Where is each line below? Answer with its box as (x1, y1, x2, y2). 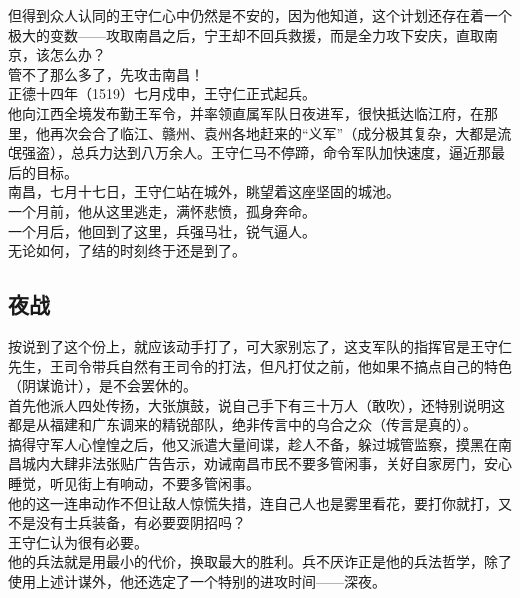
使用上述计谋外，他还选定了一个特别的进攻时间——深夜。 (8, 571, 386, 592)
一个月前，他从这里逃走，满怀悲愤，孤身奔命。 (8, 200, 316, 221)
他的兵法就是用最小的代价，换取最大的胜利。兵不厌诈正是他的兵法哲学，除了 (8, 551, 512, 572)
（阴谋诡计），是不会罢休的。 (8, 375, 197, 396)
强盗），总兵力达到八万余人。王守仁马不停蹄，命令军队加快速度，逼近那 (21, 142, 491, 163)
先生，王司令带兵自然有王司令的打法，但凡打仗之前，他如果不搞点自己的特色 (8, 355, 512, 376)
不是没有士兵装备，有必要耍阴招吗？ (8, 512, 246, 533)
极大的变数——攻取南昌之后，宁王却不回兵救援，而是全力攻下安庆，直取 (8, 24, 484, 45)
